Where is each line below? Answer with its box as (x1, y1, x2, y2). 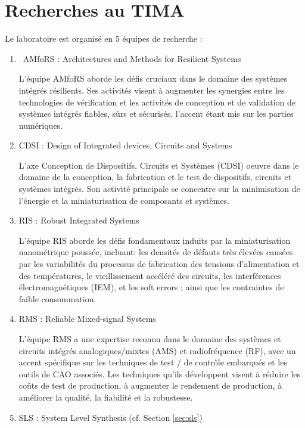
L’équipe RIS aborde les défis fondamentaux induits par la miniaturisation (18, 234, 291, 246)
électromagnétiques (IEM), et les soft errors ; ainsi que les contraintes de (18, 281, 284, 293)
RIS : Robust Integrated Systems (18, 214, 139, 227)
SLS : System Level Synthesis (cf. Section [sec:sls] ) (18, 411, 203, 423)
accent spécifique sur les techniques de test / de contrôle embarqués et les (18, 356, 287, 368)
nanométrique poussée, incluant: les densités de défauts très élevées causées (18, 246, 293, 258)
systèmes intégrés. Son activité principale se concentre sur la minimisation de (18, 182, 300, 195)
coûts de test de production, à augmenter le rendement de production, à (18, 379, 282, 392)
